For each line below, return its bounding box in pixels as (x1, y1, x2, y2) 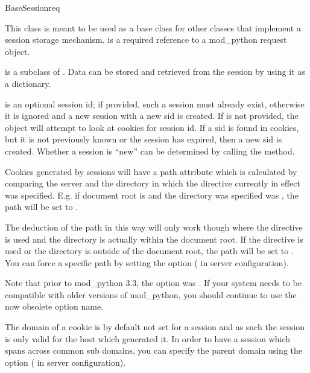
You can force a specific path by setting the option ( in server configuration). (5, 256, 289, 269)
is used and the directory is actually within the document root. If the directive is (5, 232, 303, 245)
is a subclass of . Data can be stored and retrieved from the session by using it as (5, 65, 305, 78)
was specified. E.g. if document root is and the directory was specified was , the (5, 188, 299, 201)
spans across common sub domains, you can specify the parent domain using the (5, 344, 303, 357)
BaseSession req (5, 1, 60, 13)
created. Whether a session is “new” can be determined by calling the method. (5, 144, 295, 157)
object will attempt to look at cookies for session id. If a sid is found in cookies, (5, 121, 299, 133)
